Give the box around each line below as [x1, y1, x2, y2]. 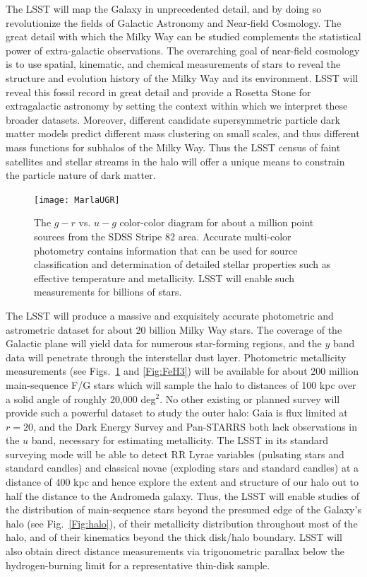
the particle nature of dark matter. [6, 168, 156, 182]
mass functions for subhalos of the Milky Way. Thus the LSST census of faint [6, 139, 341, 154]
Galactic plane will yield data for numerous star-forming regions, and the [6, 336, 322, 351]
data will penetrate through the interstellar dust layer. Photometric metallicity [6, 349, 347, 364]
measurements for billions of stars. [34, 284, 182, 299]
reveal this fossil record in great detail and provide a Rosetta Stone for [6, 84, 311, 99]
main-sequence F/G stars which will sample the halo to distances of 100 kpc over [6, 377, 356, 392]
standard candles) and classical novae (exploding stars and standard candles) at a [6, 460, 359, 475]
